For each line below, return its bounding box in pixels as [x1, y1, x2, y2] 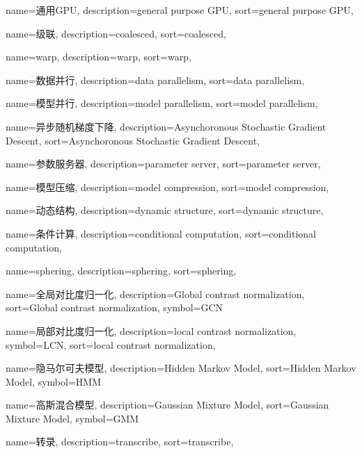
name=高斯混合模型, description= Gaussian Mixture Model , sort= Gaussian [6, 397, 329, 412]
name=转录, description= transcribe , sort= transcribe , [6, 434, 234, 449]
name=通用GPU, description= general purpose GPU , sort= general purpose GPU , [6, 3, 354, 17]
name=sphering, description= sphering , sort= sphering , [6, 263, 237, 278]
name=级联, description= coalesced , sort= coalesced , [6, 26, 226, 40]
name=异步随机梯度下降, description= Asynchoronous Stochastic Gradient [6, 119, 326, 133]
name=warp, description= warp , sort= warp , [6, 49, 191, 64]
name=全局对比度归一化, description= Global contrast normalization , [6, 286, 305, 301]
